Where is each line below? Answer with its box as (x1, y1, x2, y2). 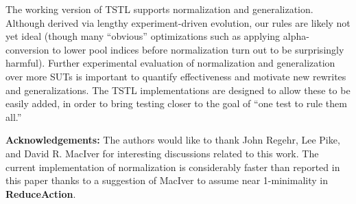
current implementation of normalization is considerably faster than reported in (5, 159, 340, 174)
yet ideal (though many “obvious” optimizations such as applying (5, 29, 281, 43)
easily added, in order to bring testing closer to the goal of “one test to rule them (5, 96, 347, 111)
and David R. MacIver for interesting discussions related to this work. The (5, 146, 319, 160)
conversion (5, 42, 49, 56)
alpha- (283, 29, 309, 43)
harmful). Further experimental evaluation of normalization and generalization (5, 56, 335, 70)
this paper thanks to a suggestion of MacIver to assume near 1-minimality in (5, 173, 328, 188)
